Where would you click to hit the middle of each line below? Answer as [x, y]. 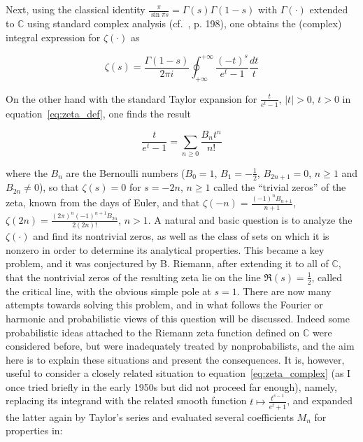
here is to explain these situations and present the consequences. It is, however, [175, 359]
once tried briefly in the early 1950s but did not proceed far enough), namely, [171, 386]
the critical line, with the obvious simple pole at [108, 291]
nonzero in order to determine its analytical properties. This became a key [165, 249]
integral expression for [53, 37]
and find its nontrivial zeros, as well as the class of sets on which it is [181, 236]
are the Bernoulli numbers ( [126, 172]
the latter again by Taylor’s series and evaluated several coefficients [150, 416]
